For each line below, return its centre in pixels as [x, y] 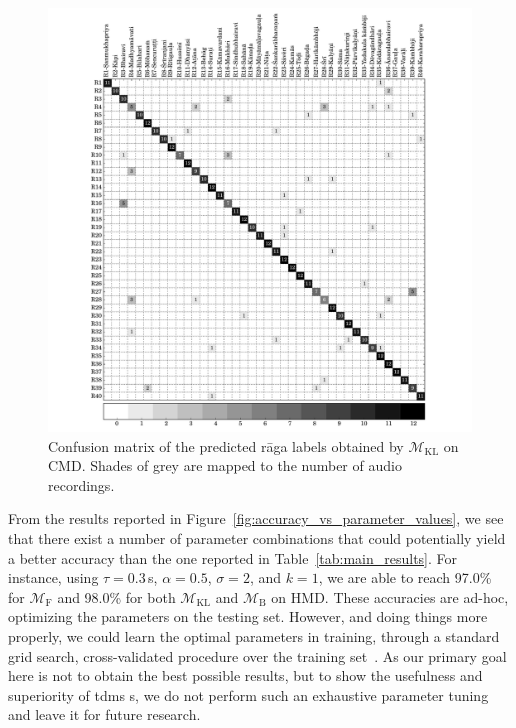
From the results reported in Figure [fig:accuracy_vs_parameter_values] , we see [256, 518]
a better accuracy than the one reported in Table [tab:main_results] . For [233, 557]
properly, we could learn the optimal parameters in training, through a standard [254, 635]
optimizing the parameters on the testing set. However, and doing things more [248, 616]
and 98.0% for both [116, 596]
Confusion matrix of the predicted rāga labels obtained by [226, 445]
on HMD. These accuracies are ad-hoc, [390, 596]
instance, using [53, 577]
